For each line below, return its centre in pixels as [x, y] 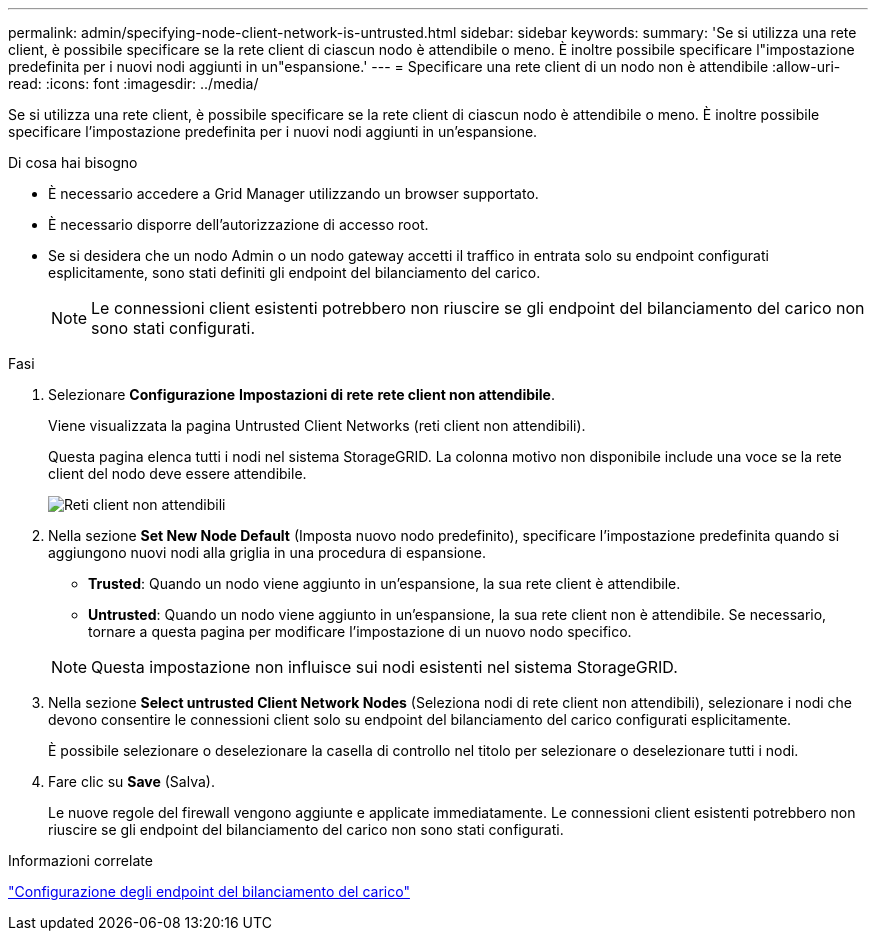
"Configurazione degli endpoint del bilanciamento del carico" [209, 891]
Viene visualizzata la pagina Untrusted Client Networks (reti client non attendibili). [317, 425]
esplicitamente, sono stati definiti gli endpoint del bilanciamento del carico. [294, 272]
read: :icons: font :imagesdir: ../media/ [133, 83]
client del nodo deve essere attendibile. [177, 473]
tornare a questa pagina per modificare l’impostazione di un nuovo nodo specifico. [360, 631]
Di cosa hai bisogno [73, 162]
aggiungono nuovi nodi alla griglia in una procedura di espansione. [267, 552]
